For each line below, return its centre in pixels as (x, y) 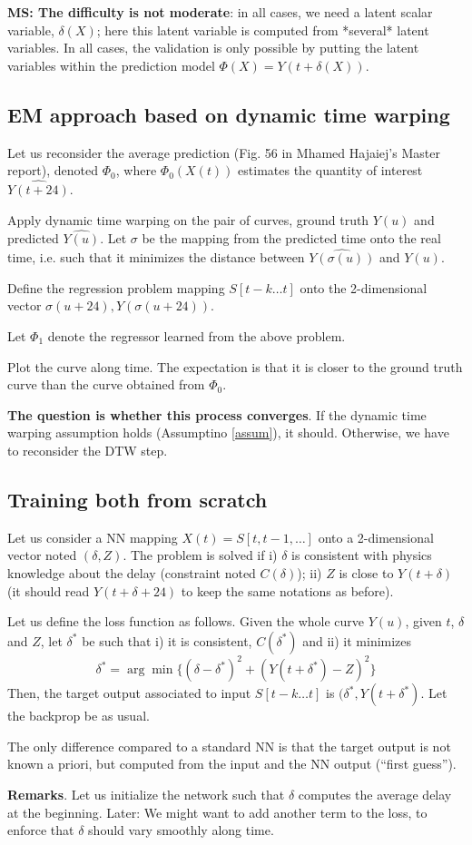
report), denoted (53, 170)
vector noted (42, 555)
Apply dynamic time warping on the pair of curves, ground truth (188, 219)
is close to (366, 572)
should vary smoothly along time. (181, 830)
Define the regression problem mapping (116, 287)
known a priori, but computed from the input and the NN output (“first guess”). (232, 764)
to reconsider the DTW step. (88, 450)
